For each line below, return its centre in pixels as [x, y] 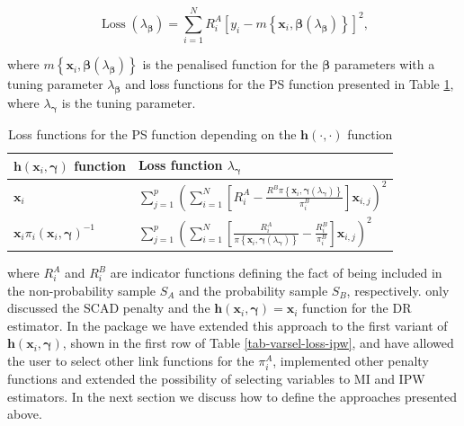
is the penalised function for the [230, 64]
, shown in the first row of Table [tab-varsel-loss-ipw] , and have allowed [258, 343]
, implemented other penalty [351, 361]
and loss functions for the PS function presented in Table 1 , [290, 84]
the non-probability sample [82, 290]
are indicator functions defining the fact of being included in [276, 273]
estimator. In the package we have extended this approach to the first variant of [228, 325]
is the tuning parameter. [129, 102]
